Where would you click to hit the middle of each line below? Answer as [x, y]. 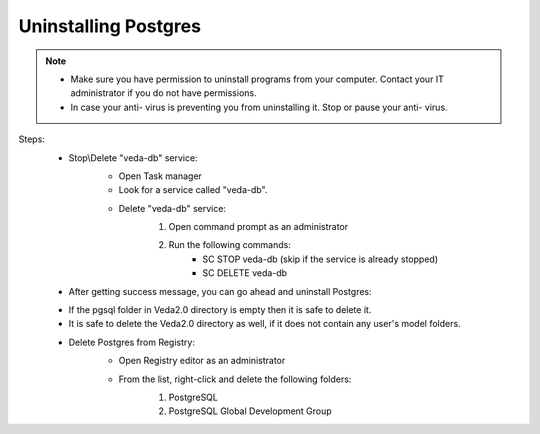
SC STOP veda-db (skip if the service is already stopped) [320, 259]
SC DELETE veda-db [245, 273]
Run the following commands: [230, 245]
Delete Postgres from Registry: [131, 342]
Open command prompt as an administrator [258, 227]
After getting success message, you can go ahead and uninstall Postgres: [220, 291]
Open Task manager [160, 176]
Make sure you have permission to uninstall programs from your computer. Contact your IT [257, 79]
